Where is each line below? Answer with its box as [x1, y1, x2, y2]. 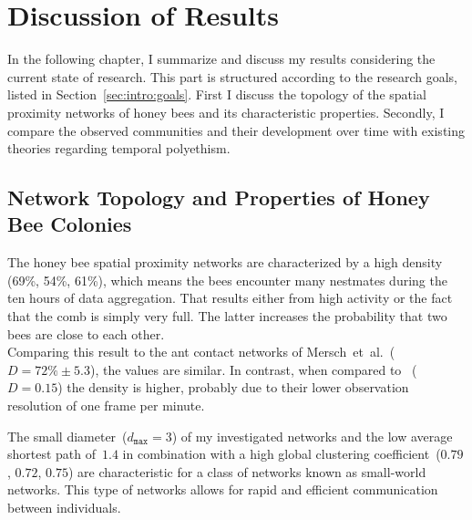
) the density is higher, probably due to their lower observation [57, 378, 409, 397]
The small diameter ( [7, 426, 128, 445]
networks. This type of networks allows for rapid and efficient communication [7, 480, 438, 499]
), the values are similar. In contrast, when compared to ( [89, 359, 417, 379]
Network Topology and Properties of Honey [7, 183, 430, 212]
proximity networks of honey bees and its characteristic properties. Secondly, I [7, 102, 445, 121]
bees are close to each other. [7, 324, 165, 343]
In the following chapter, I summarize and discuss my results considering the [7, 49, 436, 68]
